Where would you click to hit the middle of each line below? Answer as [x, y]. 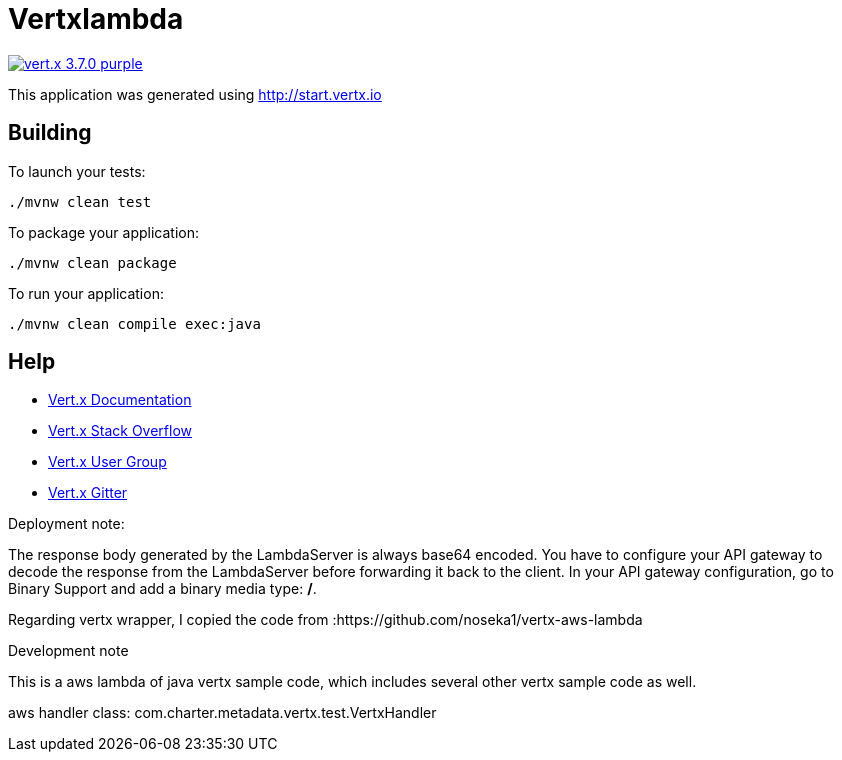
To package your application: [104, 232]
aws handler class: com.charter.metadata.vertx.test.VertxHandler [222, 713]
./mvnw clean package [92, 262]
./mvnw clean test [80, 201]
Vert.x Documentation [120, 400]
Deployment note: [66, 524]
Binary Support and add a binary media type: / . [162, 589]
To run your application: [86, 293]
